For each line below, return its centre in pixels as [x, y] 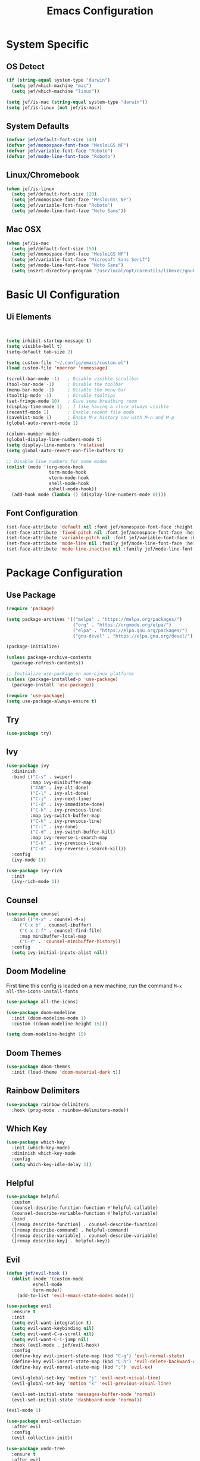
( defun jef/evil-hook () [37, 1273]
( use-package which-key [36, 1142]
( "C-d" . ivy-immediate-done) [68, 804]
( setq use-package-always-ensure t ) [51, 701]
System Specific [48, 44]
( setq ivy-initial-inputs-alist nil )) [60, 953]
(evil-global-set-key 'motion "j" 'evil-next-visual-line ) [86, 1378]
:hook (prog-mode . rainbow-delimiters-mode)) [70, 1110]
